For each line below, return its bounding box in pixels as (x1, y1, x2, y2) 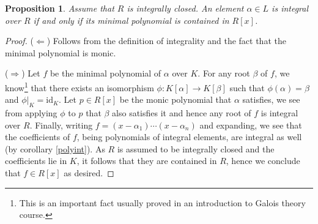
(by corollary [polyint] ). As (5, 142, 105, 155)
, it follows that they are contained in (76, 154, 217, 167)
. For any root (198, 67, 250, 80)
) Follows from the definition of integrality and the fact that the (46, 34, 286, 47)
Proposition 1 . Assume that (5, 2, 114, 14)
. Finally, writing (29, 118, 93, 131)
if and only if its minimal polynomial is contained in (33, 13, 229, 26)
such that (229, 81, 265, 94)
